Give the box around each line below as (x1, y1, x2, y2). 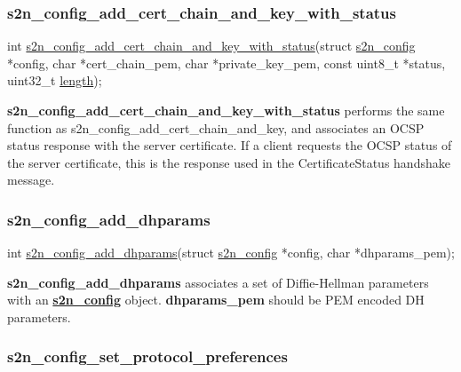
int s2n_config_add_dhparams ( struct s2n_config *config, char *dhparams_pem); (7, 243, 455, 262)
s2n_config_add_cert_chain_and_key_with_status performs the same (7, 101, 445, 119)
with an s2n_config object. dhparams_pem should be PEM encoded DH (7, 290, 425, 309)
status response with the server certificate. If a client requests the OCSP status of (7, 136, 452, 154)
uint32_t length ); (7, 71, 102, 90)
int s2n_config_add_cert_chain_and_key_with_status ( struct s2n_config (7, 36, 416, 55)
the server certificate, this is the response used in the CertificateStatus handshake (7, 153, 450, 171)
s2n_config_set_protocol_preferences (7, 345, 288, 368)
